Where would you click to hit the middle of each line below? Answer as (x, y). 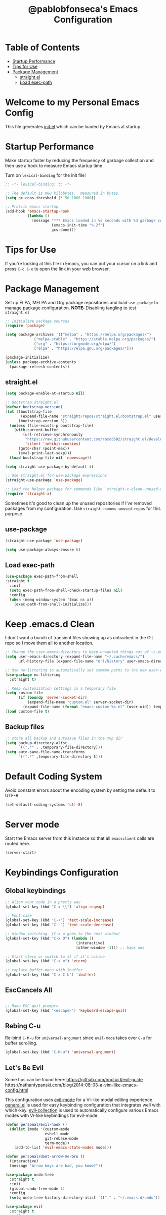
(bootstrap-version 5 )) (43, 421)
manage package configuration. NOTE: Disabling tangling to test (71, 308)
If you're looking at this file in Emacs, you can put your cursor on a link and (81, 263)
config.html (17, 1090)
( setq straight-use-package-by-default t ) (49, 467)
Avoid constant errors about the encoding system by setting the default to (80, 790)
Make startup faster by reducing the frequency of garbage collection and (80, 160)
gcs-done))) (64, 230)
